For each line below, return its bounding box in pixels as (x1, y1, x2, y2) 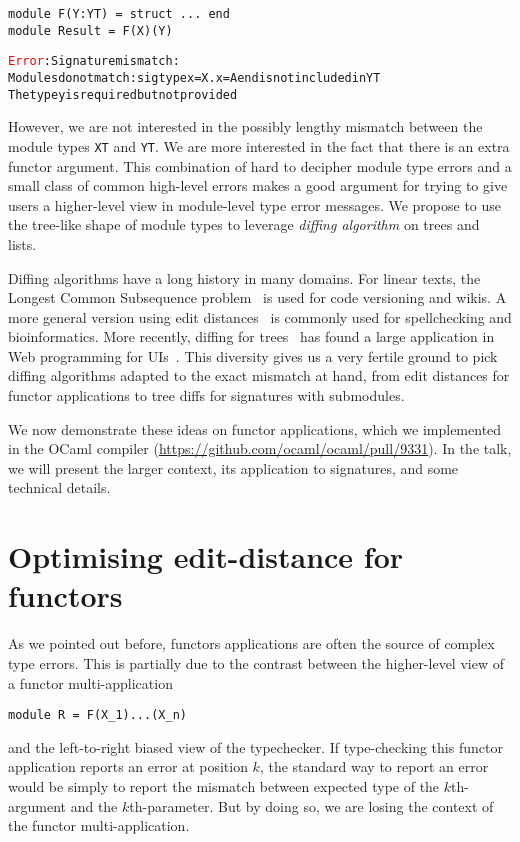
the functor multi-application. (8, 815, 190, 836)
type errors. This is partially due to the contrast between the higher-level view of (8, 652, 504, 673)
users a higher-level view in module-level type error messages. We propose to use (8, 194, 502, 215)
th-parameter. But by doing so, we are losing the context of (129, 795, 494, 816)
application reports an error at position (8, 756, 248, 777)
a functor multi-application (8, 672, 173, 693)
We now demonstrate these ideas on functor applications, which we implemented (8, 418, 502, 439)
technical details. (8, 477, 111, 498)
